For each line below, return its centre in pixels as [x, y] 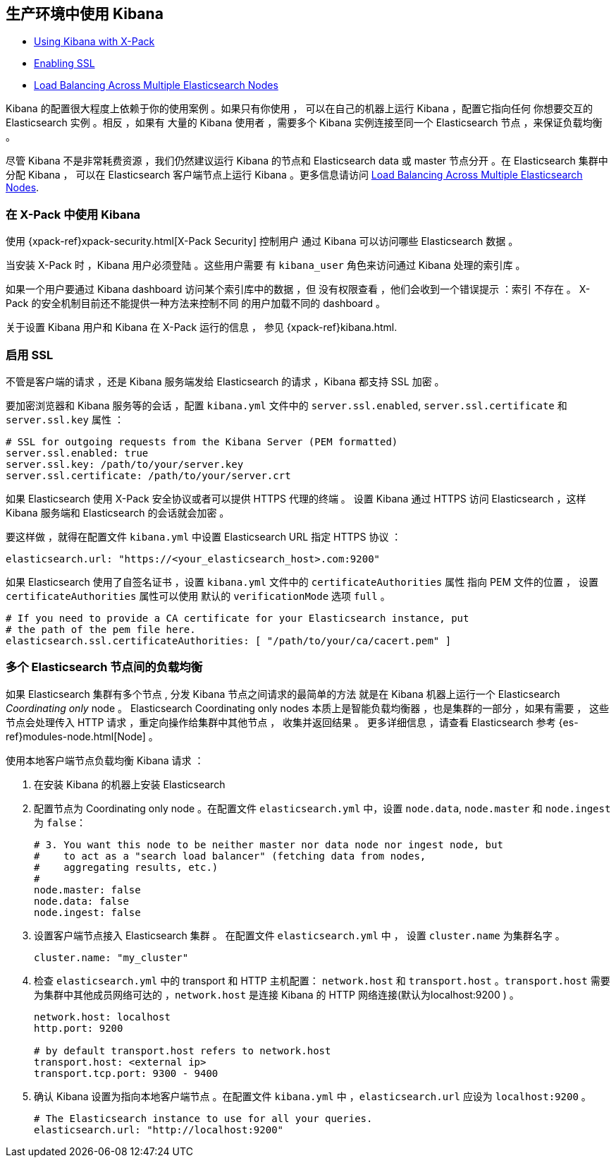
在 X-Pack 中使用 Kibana [73, 214]
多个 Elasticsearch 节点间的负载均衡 [104, 667]
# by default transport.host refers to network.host [183, 1050]
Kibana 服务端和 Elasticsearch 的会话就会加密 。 [118, 512]
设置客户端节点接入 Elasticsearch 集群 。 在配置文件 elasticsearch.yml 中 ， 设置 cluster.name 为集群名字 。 [300, 935]
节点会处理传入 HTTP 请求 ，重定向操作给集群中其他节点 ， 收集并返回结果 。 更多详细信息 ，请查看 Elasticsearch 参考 [281, 722]
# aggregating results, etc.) [126, 867]
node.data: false [81, 901]
